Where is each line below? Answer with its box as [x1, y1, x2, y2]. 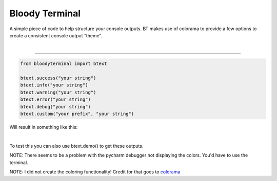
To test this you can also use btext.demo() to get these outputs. [9, 143, 144, 149]
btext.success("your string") [20, 75, 96, 81]
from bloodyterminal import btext [20, 61, 107, 66]
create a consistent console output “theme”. [9, 32, 103, 38]
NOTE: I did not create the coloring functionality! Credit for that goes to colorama [9, 169, 181, 175]
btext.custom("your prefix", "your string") [20, 111, 134, 117]
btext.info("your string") [20, 82, 88, 88]
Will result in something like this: [9, 124, 78, 130]
